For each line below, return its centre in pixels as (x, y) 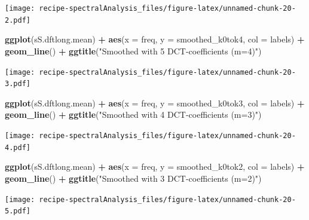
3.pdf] (18, 84)
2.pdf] (18, 20)
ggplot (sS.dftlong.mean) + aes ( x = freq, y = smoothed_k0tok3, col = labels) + (155, 103)
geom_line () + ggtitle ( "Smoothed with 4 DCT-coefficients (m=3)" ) (133, 114)
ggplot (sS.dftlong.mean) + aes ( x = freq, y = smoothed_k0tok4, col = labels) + (155, 39)
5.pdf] (18, 211)
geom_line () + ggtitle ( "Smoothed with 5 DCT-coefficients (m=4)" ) (133, 51)
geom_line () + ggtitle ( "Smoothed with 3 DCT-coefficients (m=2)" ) (133, 178)
